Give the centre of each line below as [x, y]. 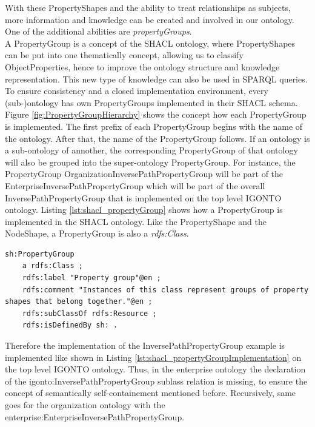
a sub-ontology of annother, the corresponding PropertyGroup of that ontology [151, 150]
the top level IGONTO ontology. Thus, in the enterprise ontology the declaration [155, 369]
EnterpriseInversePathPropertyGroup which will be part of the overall [135, 185]
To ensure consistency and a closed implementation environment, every [137, 91]
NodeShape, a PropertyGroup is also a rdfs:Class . [97, 233]
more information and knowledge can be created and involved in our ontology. [150, 19]
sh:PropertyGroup [40, 254]
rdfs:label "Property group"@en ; [91, 278]
